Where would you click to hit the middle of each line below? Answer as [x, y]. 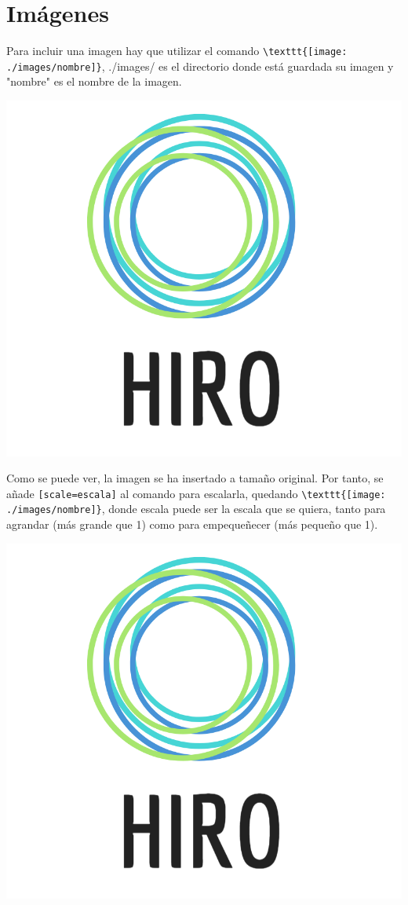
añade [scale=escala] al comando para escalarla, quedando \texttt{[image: [196, 493]
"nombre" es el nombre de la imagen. [94, 81]
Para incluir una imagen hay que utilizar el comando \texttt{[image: [177, 51]
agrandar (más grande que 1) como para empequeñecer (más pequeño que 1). [192, 524]
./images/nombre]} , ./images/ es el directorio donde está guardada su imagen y [200, 66]
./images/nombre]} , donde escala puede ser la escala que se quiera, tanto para [196, 509]
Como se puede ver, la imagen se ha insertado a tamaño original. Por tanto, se [195, 478]
